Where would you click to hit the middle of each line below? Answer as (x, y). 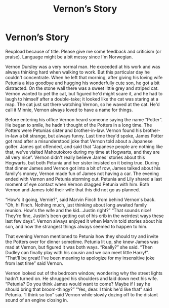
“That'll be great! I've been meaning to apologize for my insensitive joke (80, 258)
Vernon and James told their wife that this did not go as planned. (73, 190)
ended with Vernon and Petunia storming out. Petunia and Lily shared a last (83, 179)
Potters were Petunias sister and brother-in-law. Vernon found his (74, 130)
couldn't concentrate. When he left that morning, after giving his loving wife (84, 77)
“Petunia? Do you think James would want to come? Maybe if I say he (78, 284)
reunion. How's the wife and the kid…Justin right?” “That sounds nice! (78, 210)
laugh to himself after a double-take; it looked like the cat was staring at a (82, 99)
